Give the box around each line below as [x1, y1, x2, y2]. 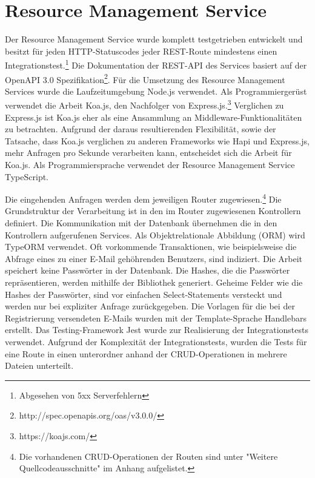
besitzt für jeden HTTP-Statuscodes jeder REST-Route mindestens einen [5, 44, 277, 57]
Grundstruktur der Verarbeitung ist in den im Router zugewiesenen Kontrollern [5, 204, 301, 217]
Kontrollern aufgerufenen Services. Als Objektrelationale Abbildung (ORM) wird [5, 228, 305, 241]
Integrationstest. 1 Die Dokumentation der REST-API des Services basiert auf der [5, 57, 307, 71]
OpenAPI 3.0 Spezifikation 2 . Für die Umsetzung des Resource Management [5, 71, 285, 86]
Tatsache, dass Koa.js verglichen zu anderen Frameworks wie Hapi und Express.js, [5, 134, 310, 147]
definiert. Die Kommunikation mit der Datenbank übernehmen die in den [5, 217, 277, 229]
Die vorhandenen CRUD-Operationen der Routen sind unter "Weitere [19, 449, 278, 462]
